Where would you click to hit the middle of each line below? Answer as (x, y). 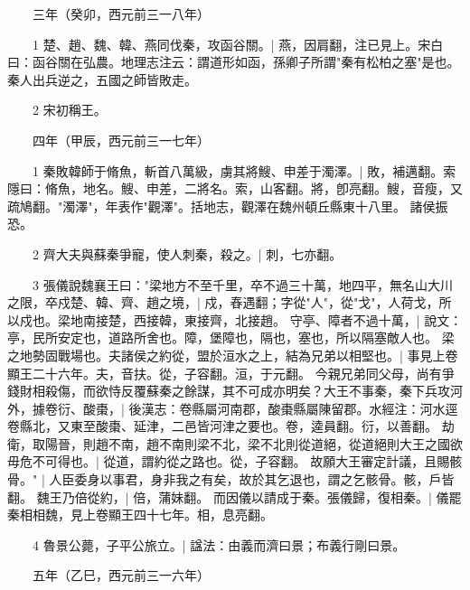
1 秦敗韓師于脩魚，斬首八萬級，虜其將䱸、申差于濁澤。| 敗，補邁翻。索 (244, 170)
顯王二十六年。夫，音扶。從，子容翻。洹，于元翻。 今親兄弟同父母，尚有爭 (231, 373)
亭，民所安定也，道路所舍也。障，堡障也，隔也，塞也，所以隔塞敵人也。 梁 (231, 337)
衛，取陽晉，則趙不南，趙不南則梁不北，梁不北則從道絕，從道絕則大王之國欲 (235, 443)
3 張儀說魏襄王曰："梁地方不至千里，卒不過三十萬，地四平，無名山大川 (242, 284)
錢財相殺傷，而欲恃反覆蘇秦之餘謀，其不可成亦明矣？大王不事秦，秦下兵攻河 (235, 391)
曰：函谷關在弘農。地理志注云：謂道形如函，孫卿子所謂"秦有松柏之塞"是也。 (234, 62)
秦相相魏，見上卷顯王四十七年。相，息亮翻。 (140, 515)
